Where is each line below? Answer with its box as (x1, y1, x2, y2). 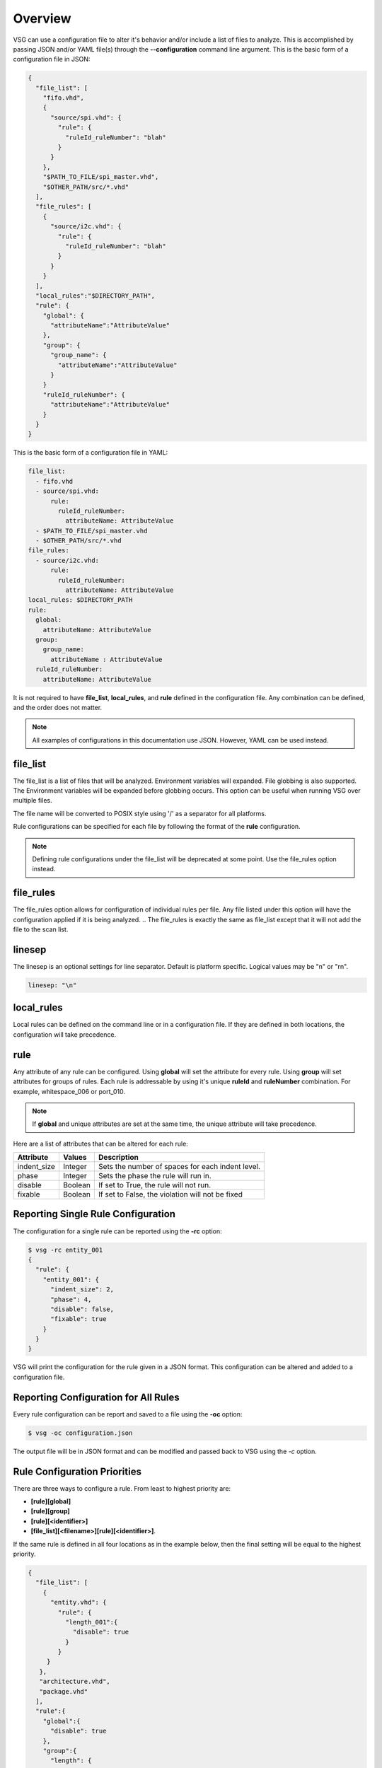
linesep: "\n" (28, 981, 77, 989)
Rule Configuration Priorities (13, 1465, 141, 1477)
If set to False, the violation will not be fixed (98, 1190, 243, 1199)
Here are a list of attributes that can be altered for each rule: (13, 1139, 189, 1148)
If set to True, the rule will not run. (98, 1180, 212, 1190)
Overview (13, 11, 71, 26)
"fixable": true (50, 1315, 107, 1323)
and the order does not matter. (13, 703, 103, 711)
